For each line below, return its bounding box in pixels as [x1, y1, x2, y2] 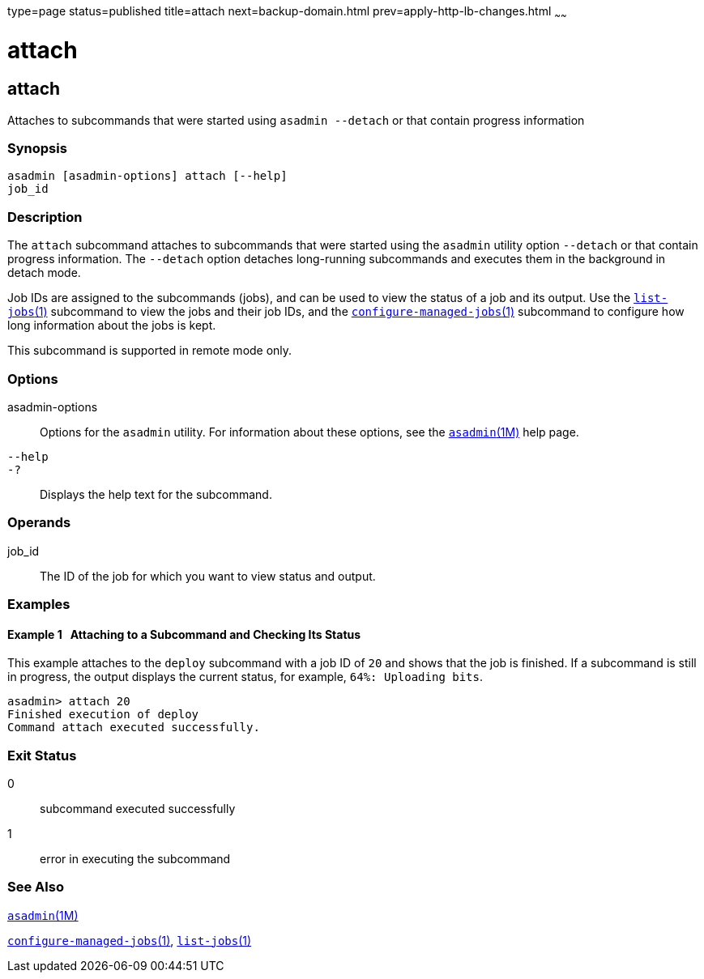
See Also [7, 879, 64, 896]
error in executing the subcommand [40, 852, 231, 866]
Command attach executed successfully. [7, 721, 260, 734]
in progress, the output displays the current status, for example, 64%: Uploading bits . [7, 670, 484, 684]
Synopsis [7, 140, 67, 157]
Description [7, 208, 83, 225]
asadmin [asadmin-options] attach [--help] [7, 169, 288, 183]
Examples [7, 596, 70, 613]
